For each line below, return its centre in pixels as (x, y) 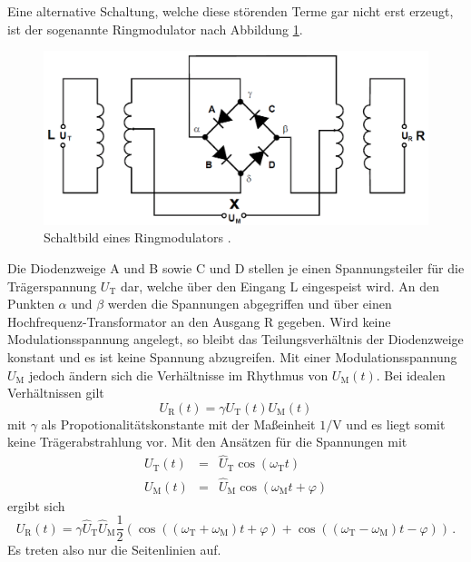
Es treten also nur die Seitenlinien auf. (114, 550)
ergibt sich (36, 505)
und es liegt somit (396, 424)
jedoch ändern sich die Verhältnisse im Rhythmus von (178, 375)
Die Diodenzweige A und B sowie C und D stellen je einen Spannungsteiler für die (236, 268)
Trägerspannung (52, 286)
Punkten (31, 304)
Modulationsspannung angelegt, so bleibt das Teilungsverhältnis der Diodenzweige (235, 339)
